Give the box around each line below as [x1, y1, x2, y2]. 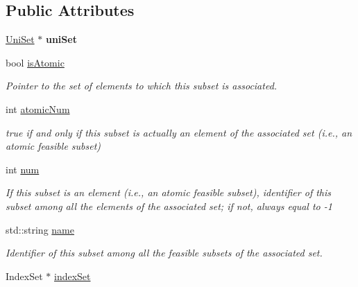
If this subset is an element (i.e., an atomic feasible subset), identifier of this [6, 185, 332, 200]
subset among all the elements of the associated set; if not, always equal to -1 [6, 198, 332, 213]
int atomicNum [6, 101, 70, 116]
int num [6, 162, 40, 176]
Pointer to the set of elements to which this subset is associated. [6, 78, 278, 93]
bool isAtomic [6, 55, 65, 69]
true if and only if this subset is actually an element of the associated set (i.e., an [6, 125, 352, 139]
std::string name [6, 222, 74, 236]
